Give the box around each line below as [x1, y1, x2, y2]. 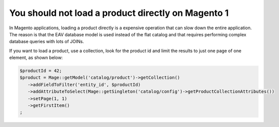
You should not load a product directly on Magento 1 [9, 7, 229, 18]
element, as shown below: [9, 55, 63, 61]
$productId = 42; [19, 68, 62, 74]
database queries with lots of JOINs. [9, 39, 84, 45]
